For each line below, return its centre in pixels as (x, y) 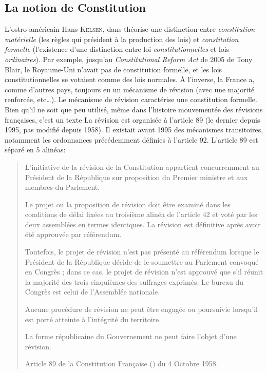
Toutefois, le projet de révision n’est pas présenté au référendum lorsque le (142, 252)
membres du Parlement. (62, 187)
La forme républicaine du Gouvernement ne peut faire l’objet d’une (131, 336)
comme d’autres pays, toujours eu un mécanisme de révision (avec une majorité (130, 89)
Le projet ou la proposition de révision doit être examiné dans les (128, 204)
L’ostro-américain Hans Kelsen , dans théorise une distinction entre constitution (130, 29)
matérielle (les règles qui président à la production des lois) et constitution (122, 39)
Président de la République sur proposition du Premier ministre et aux (136, 177)
